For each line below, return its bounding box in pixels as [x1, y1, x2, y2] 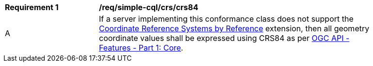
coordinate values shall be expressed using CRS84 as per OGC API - [99, 33, 350, 43]
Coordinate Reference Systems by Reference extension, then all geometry [99, 24, 370, 33]
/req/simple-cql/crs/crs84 [99, 2, 198, 12]
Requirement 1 [5, 2, 59, 12]
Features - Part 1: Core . [99, 43, 183, 53]
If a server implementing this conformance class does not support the [99, 14, 354, 24]
